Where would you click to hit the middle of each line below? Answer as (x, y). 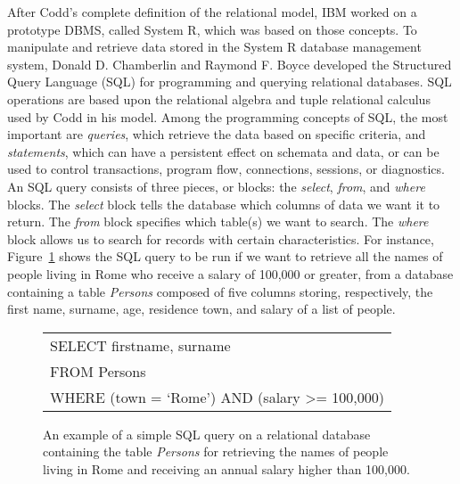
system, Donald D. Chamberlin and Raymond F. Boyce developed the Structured (230, 64)
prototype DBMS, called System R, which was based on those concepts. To (212, 29)
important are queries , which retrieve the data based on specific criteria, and (217, 134)
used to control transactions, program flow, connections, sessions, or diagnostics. (226, 169)
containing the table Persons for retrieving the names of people (216, 451)
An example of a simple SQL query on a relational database (207, 434)
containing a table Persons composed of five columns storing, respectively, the (220, 291)
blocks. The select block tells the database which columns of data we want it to (224, 204)
